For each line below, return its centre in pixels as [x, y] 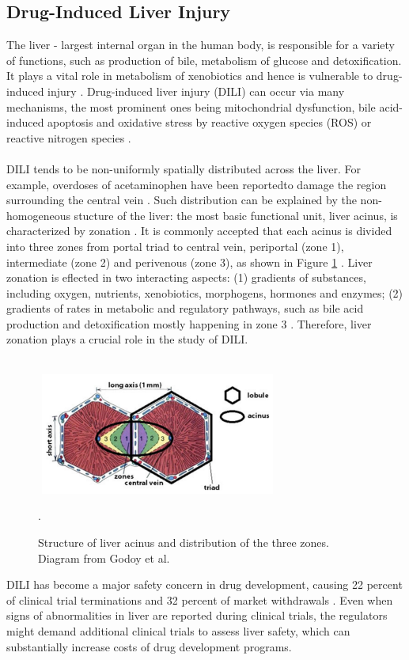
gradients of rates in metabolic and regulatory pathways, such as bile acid [185, 308]
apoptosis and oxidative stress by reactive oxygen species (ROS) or [210, 122]
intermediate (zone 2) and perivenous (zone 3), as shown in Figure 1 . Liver [189, 262]
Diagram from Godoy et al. [104, 558]
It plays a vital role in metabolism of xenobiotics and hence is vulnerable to [190, 76]
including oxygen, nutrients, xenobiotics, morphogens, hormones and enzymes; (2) [205, 292]
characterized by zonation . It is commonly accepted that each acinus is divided [199, 231]
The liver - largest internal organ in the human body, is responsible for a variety [201, 45]
